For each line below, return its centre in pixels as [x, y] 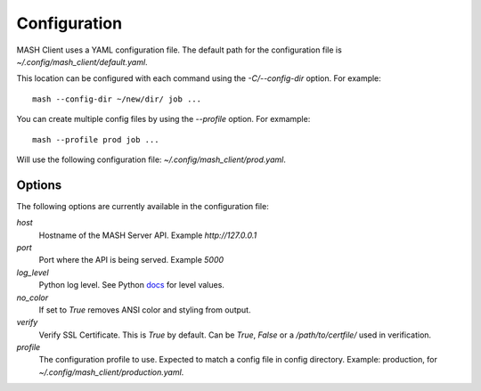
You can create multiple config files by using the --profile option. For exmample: [163, 119]
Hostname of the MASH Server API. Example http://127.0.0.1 [148, 235]
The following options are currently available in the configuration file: [143, 206]
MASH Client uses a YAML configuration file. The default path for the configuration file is [179, 50]
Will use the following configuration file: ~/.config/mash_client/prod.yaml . [151, 159]
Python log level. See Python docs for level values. [131, 285]
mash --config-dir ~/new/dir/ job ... [117, 99]
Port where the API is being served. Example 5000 [131, 260]
